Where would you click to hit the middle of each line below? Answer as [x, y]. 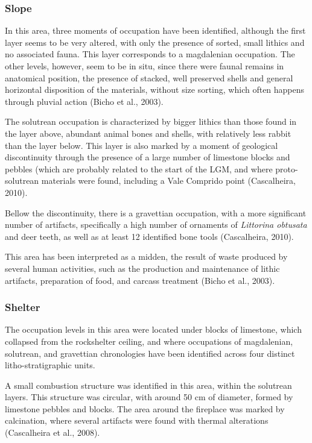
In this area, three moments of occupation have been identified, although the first [155, 30]
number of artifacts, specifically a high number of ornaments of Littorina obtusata [156, 225]
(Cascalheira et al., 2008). [53, 432]
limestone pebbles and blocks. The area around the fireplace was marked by [145, 408]
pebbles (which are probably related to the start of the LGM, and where [139, 168]
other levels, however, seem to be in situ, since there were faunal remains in [145, 66]
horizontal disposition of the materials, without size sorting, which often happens [155, 90]
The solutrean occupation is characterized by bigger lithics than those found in [151, 121]
